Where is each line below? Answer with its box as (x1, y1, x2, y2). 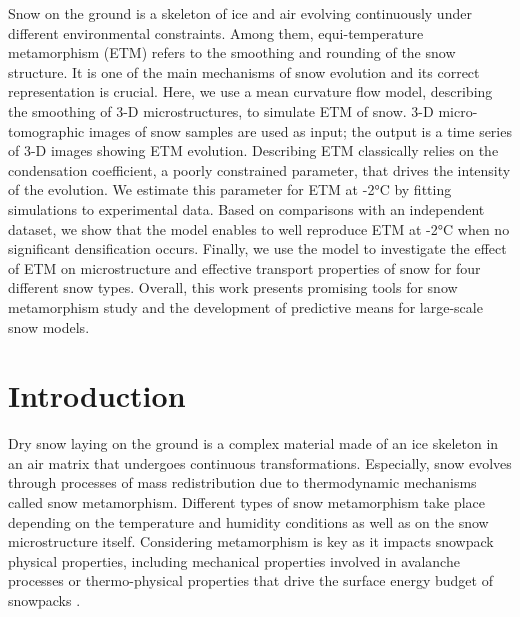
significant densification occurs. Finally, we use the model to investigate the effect (8, 238, 507, 259)
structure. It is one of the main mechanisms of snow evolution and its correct (8, 61, 480, 82)
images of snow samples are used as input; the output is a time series (88, 120, 512, 141)
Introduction (8, 375, 186, 416)
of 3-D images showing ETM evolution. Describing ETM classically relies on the (8, 140, 499, 161)
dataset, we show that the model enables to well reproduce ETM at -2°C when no (8, 218, 510, 239)
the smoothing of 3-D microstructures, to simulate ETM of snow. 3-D (8, 100, 434, 121)
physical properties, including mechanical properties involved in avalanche (8, 550, 460, 571)
